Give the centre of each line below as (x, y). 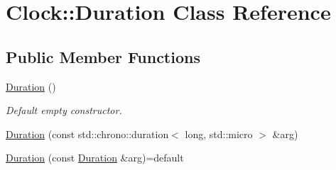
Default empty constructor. (64, 110)
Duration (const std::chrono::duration (87, 134)
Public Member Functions (103, 56)
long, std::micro (219, 134)
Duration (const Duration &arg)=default (95, 158)
